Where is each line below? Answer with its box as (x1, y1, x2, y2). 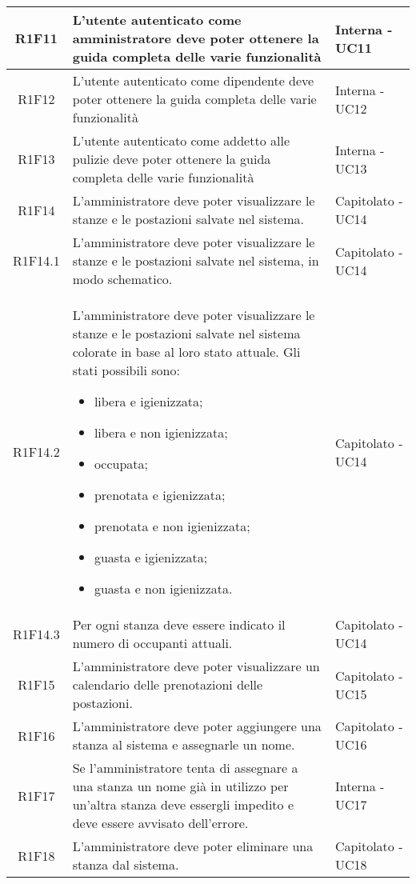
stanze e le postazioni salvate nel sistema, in (72, 251, 319, 270)
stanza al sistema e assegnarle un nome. (72, 735, 295, 754)
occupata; (94, 454, 148, 473)
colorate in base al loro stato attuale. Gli (72, 342, 301, 361)
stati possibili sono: (72, 361, 180, 379)
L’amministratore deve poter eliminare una (72, 837, 314, 855)
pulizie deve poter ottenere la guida (72, 150, 271, 168)
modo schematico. (72, 270, 173, 288)
